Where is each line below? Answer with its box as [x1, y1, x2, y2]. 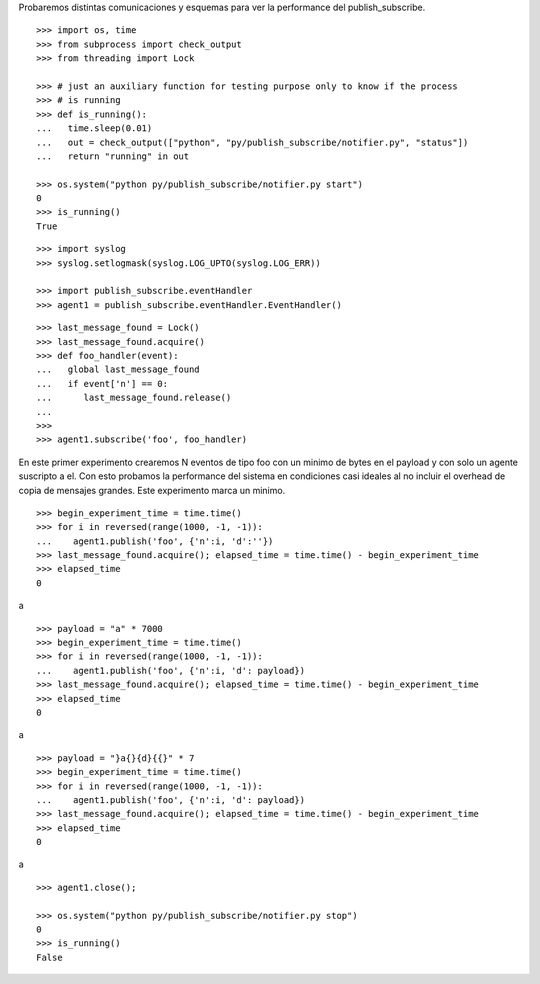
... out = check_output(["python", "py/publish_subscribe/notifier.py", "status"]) [36, 136, 469, 148]
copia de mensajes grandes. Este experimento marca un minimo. [18, 484, 286, 496]
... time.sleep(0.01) [36, 123, 153, 134]
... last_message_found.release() [36, 392, 232, 404]
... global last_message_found [36, 364, 200, 375]
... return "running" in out [36, 150, 190, 162]
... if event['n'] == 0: [36, 378, 169, 389]
